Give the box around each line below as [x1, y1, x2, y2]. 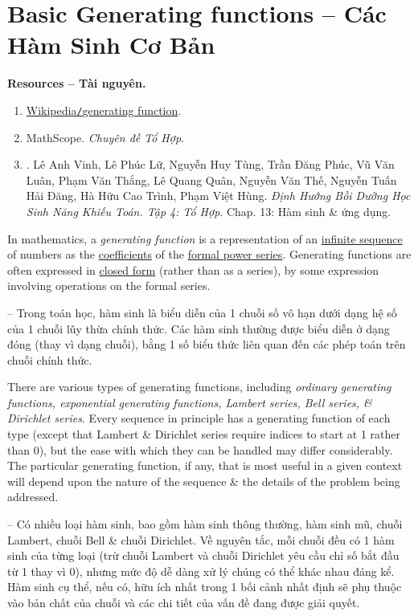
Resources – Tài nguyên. [7, 75, 146, 92]
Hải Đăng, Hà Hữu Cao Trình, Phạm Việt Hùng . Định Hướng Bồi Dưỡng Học [26, 187, 411, 204]
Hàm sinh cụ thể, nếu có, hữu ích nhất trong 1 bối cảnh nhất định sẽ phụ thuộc [7, 578, 402, 595]
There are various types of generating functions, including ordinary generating [7, 378, 391, 395]
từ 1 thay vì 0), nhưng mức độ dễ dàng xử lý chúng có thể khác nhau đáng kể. [7, 562, 395, 579]
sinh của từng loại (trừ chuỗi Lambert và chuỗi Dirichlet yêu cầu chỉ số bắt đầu [7, 547, 400, 564]
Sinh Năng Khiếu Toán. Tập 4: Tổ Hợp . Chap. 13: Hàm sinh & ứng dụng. [26, 202, 391, 219]
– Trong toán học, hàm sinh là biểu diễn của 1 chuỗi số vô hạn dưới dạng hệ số [7, 304, 397, 320]
